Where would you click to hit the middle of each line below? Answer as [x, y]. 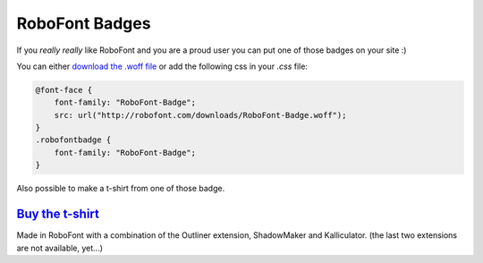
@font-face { [64, 90]
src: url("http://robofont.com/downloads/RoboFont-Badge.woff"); [200, 115]
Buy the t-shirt [58, 214]
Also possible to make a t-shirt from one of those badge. [121, 189]
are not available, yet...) [59, 248]
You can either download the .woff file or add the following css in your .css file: [162, 66]
